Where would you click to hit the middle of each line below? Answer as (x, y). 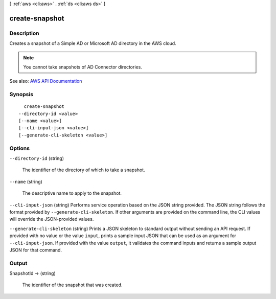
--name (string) (26, 181)
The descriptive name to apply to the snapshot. (72, 193)
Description (24, 33)
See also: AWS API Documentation (46, 81)
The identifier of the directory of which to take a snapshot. (84, 170)
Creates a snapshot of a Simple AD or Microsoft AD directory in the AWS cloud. (93, 43)
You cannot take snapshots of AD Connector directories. (83, 67)
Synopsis (21, 95)
